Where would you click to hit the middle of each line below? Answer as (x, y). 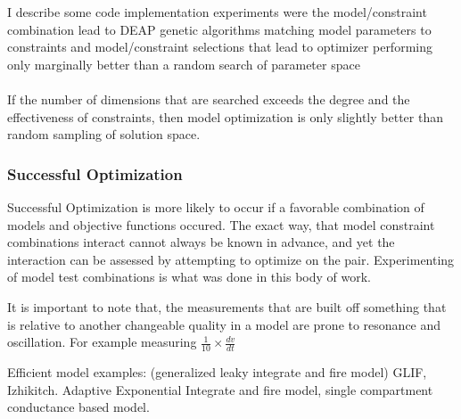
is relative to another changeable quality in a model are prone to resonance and (224, 324)
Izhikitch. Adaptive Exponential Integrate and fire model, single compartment (220, 389)
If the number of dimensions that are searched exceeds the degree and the (209, 99)
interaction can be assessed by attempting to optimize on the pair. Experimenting (231, 259)
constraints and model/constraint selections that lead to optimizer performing (220, 47)
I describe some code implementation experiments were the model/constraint (217, 12)
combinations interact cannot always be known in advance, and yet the (201, 242)
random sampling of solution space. (104, 134)
